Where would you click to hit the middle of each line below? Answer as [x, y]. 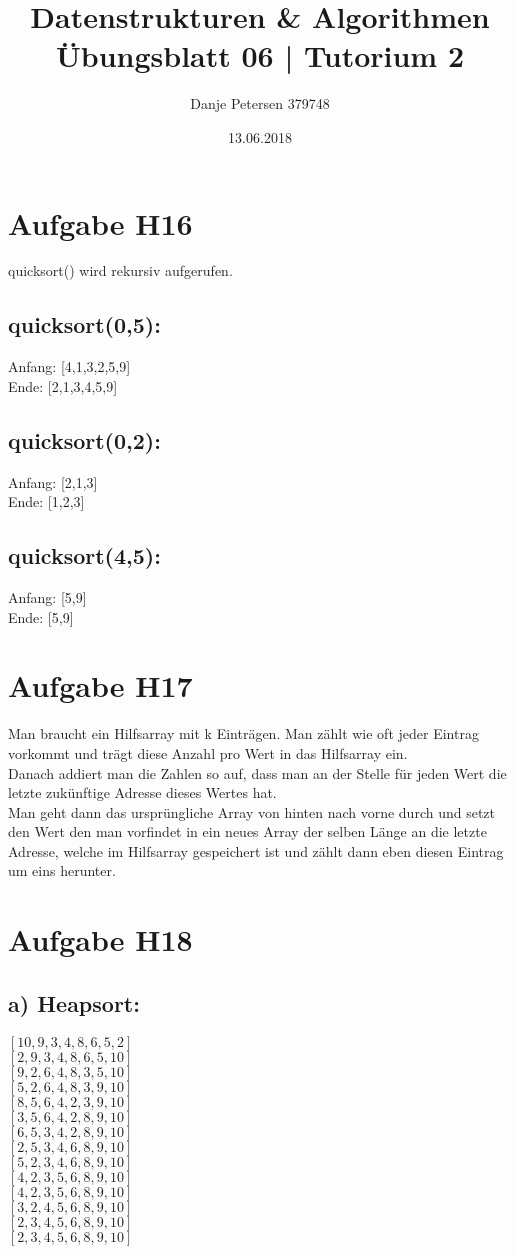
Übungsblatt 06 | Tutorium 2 [260, 55]
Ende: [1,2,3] [46, 501]
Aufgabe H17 [100, 685]
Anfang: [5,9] [47, 597]
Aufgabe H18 [100, 939]
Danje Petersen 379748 [260, 103]
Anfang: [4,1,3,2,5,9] [69, 366]
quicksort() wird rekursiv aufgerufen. [120, 270]
